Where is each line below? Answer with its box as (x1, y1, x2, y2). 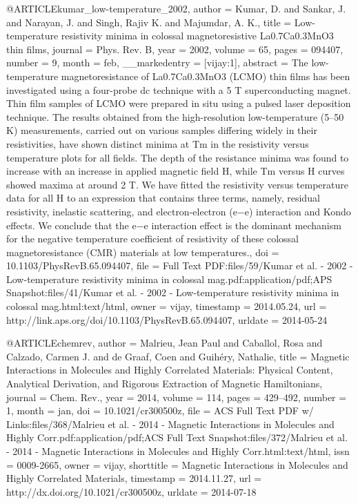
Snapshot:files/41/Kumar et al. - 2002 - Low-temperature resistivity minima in (6, 285, 339, 300)
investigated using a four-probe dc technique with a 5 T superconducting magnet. (6, 82, 351, 97)
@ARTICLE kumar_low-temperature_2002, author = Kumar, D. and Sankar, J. (6, 1, 346, 15)
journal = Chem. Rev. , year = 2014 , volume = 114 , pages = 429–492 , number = (6, 389, 347, 404)
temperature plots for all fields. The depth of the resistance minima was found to (6, 150, 349, 164)
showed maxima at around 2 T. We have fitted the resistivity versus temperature (6, 177, 348, 191)
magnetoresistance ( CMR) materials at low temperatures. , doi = (6, 244, 279, 259)
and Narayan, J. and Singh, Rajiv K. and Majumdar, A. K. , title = (6, 14, 292, 29)
